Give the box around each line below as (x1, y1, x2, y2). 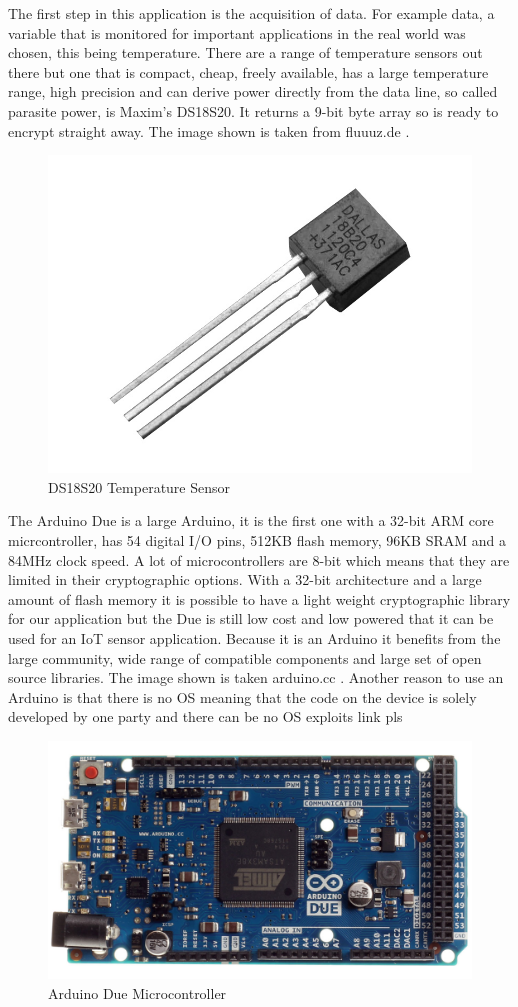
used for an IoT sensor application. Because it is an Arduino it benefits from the (8, 627, 501, 648)
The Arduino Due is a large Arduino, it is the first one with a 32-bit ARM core (8, 510, 494, 531)
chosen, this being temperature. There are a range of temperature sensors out (8, 42, 483, 63)
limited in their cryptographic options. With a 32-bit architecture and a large (8, 569, 482, 590)
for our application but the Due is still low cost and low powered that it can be (8, 608, 494, 629)
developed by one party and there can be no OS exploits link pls (8, 706, 403, 727)
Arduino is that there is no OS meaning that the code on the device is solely (8, 686, 477, 707)
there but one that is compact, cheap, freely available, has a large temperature (8, 61, 489, 82)
